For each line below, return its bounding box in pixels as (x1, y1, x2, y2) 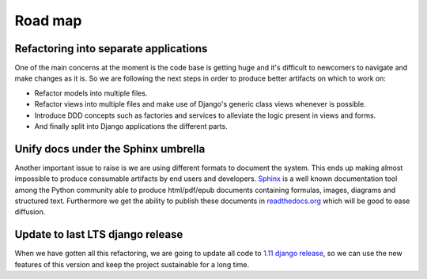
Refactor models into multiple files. (34, 88, 148, 98)
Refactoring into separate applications (14, 42, 208, 55)
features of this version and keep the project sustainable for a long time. (14, 259, 250, 269)
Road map (14, 12, 82, 29)
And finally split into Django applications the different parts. (34, 122, 229, 131)
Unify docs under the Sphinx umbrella (14, 142, 206, 156)
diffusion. (14, 207, 46, 217)
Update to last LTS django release (14, 228, 183, 241)
